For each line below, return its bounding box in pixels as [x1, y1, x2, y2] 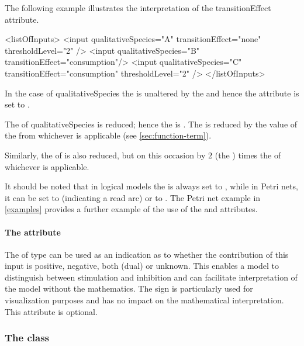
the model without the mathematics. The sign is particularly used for [5, 282, 253, 295]
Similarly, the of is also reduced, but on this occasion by [5, 148, 206, 161]
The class [5, 330, 50, 345]
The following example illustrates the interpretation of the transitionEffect [5, 2, 271, 13]
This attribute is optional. [5, 305, 98, 317]
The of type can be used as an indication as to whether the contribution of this [5, 248, 289, 260]
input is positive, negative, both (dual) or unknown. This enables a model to [5, 259, 279, 272]
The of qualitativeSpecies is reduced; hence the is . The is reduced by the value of [5, 117, 298, 130]
